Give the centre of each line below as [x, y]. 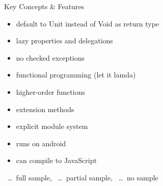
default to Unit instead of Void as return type [88, 23]
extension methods [45, 109]
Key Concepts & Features [44, 6]
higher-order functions [50, 91]
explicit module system [52, 126]
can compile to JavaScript [56, 160]
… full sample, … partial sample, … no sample [83, 177]
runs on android [41, 143]
